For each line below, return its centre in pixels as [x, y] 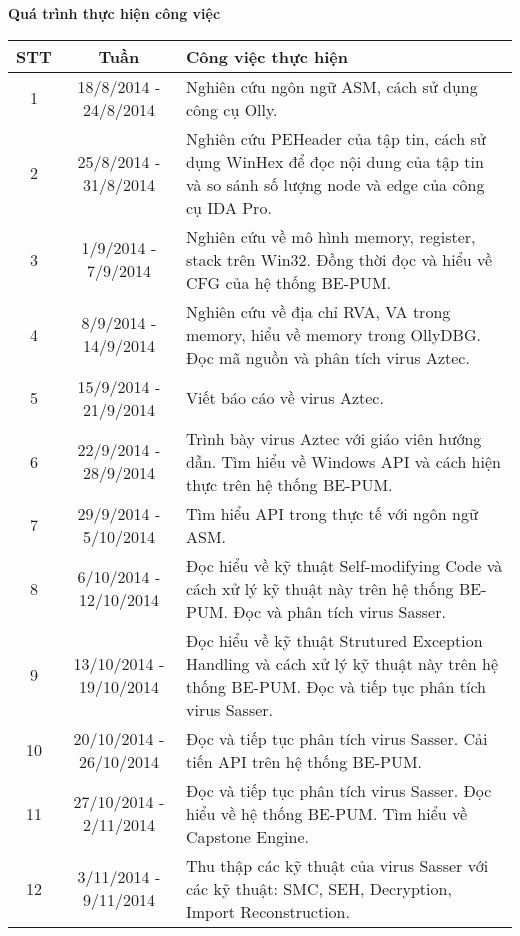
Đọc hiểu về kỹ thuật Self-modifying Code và [344, 565]
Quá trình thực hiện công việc [114, 13]
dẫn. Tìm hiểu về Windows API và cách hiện [343, 461]
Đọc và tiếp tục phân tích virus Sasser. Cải [337, 738]
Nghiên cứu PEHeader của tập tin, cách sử [336, 138]
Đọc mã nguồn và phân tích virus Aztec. [328, 357]
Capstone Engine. [247, 836]
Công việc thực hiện [267, 56]
